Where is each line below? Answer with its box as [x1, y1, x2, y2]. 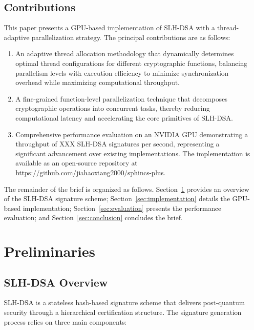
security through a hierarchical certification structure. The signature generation [4, 307, 242, 317]
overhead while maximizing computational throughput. [15, 77, 180, 87]
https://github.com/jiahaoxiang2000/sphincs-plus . [15, 167, 166, 177]
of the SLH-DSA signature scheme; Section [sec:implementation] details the [4, 193, 230, 204]
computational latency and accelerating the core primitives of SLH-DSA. [15, 112, 233, 123]
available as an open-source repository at [15, 158, 138, 168]
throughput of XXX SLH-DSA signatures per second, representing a [15, 139, 220, 149]
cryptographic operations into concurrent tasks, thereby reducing [15, 103, 210, 113]
